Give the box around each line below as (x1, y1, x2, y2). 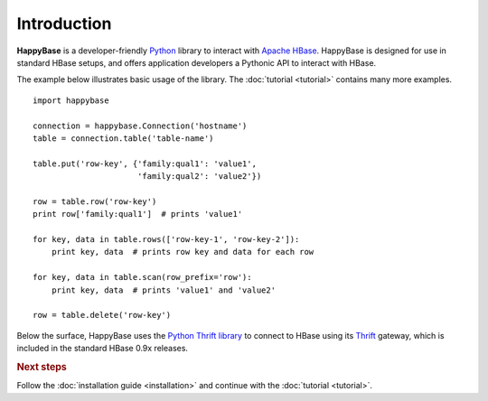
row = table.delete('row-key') (33, 310, 172, 321)
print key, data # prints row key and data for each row (51, 247, 314, 257)
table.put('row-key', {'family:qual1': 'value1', (33, 158, 258, 169)
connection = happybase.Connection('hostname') (33, 120, 248, 131)
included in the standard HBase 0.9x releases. (16, 343, 189, 354)
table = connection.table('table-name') (33, 133, 214, 144)
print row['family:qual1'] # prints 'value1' (33, 209, 243, 219)
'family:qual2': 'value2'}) (136, 172, 262, 182)
